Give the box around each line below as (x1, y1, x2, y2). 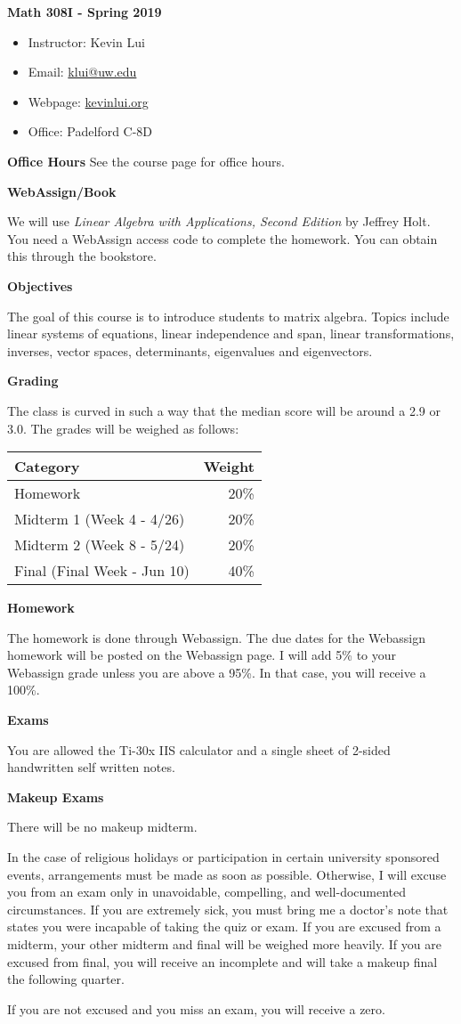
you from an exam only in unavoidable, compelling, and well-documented (7, 882, 407, 901)
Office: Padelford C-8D (28, 122, 153, 141)
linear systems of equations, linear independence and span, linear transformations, (7, 324, 455, 343)
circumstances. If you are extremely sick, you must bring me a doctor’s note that (7, 899, 449, 918)
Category (14, 456, 80, 477)
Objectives (7, 276, 73, 295)
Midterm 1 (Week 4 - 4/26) (14, 508, 185, 530)
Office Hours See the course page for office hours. (7, 151, 285, 170)
